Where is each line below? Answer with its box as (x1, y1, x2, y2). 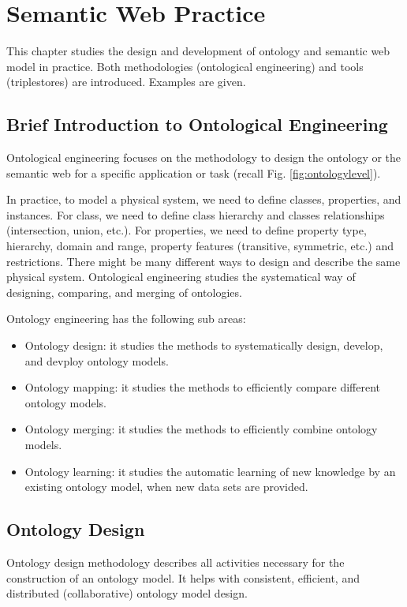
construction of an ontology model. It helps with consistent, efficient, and (6, 569, 360, 586)
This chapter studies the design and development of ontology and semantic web (6, 43, 390, 59)
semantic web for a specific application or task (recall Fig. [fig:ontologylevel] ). (6, 164, 381, 181)
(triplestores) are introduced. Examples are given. (6, 73, 246, 90)
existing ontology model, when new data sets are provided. (24, 478, 308, 495)
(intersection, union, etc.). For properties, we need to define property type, (6, 222, 367, 238)
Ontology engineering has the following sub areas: (6, 310, 246, 327)
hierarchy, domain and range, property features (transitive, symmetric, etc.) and (6, 238, 394, 254)
